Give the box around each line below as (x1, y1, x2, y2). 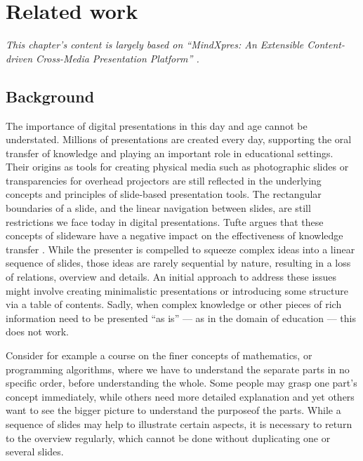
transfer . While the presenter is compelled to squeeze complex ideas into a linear (6, 241, 355, 256)
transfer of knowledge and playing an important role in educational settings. (6, 145, 334, 160)
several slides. (6, 444, 64, 459)
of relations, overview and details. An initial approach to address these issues (6, 269, 336, 284)
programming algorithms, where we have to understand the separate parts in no (6, 361, 350, 376)
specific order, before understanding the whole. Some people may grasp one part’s (6, 375, 357, 390)
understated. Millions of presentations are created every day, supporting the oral (6, 132, 352, 147)
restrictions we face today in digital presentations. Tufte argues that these (6, 214, 324, 229)
